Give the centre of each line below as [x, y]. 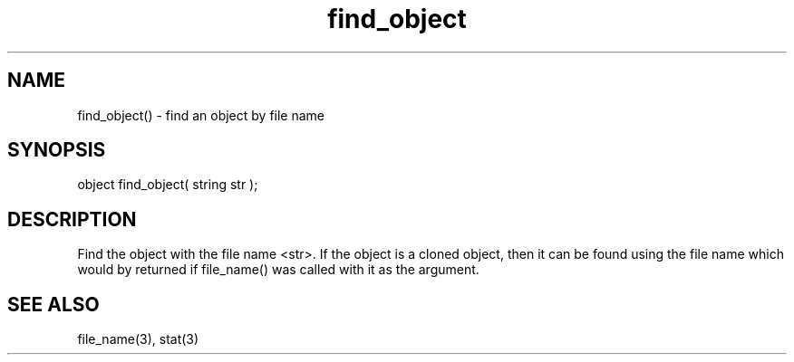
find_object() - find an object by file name [201, 115]
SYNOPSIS [57, 150]
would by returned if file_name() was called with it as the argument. [278, 270]
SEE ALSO [53, 304]
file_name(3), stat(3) [138, 339]
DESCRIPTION [72, 219]
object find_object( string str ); [168, 185]
